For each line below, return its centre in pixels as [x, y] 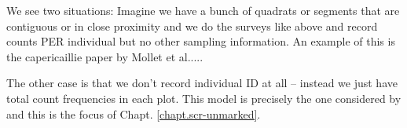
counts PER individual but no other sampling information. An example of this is [201, 41]
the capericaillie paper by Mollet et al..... [105, 56]
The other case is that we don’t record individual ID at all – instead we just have [202, 83]
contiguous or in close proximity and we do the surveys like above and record [192, 26]
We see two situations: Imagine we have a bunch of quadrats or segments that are [203, 10]
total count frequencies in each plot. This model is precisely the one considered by [204, 98]
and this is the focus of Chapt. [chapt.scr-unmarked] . [134, 113]
